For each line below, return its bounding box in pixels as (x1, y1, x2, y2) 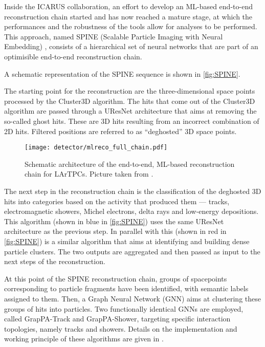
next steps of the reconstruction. (4, 256, 105, 267)
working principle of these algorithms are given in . (4, 333, 164, 344)
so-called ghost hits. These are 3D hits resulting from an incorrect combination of (4, 115, 259, 126)
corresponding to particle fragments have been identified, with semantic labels (4, 283, 249, 294)
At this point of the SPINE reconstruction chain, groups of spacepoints (4, 273, 227, 284)
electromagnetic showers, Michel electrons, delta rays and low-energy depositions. (4, 206, 259, 216)
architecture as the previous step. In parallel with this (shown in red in (4, 226, 227, 236)
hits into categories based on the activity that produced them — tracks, (4, 196, 230, 206)
